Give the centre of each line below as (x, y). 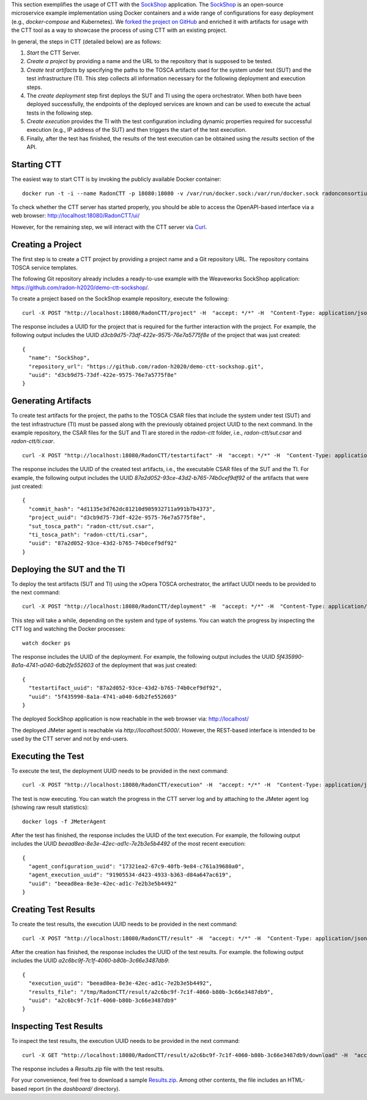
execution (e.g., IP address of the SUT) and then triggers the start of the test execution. (137, 130)
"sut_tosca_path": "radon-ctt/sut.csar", (91, 526)
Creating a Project (46, 244)
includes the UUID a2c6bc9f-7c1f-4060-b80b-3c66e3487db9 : (90, 961)
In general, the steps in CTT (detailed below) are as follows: (86, 41)
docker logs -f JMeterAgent (64, 821)
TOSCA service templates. (44, 268)
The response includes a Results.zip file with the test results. (88, 1069)
